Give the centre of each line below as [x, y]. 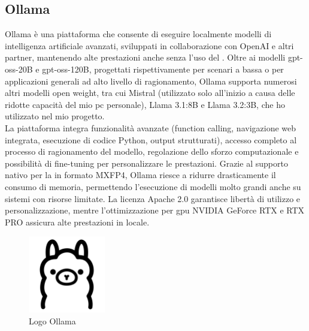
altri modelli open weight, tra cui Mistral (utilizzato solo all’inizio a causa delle [150, 93]
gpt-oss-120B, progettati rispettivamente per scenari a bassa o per [163, 69]
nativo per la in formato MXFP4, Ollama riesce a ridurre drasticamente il [140, 175]
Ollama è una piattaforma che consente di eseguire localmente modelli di [138, 34]
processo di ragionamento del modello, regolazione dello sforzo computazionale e [152, 151]
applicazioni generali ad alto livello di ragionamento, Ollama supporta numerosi [151, 81]
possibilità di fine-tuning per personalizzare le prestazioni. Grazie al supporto [146, 163]
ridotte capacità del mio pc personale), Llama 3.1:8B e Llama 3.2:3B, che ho [145, 104]
